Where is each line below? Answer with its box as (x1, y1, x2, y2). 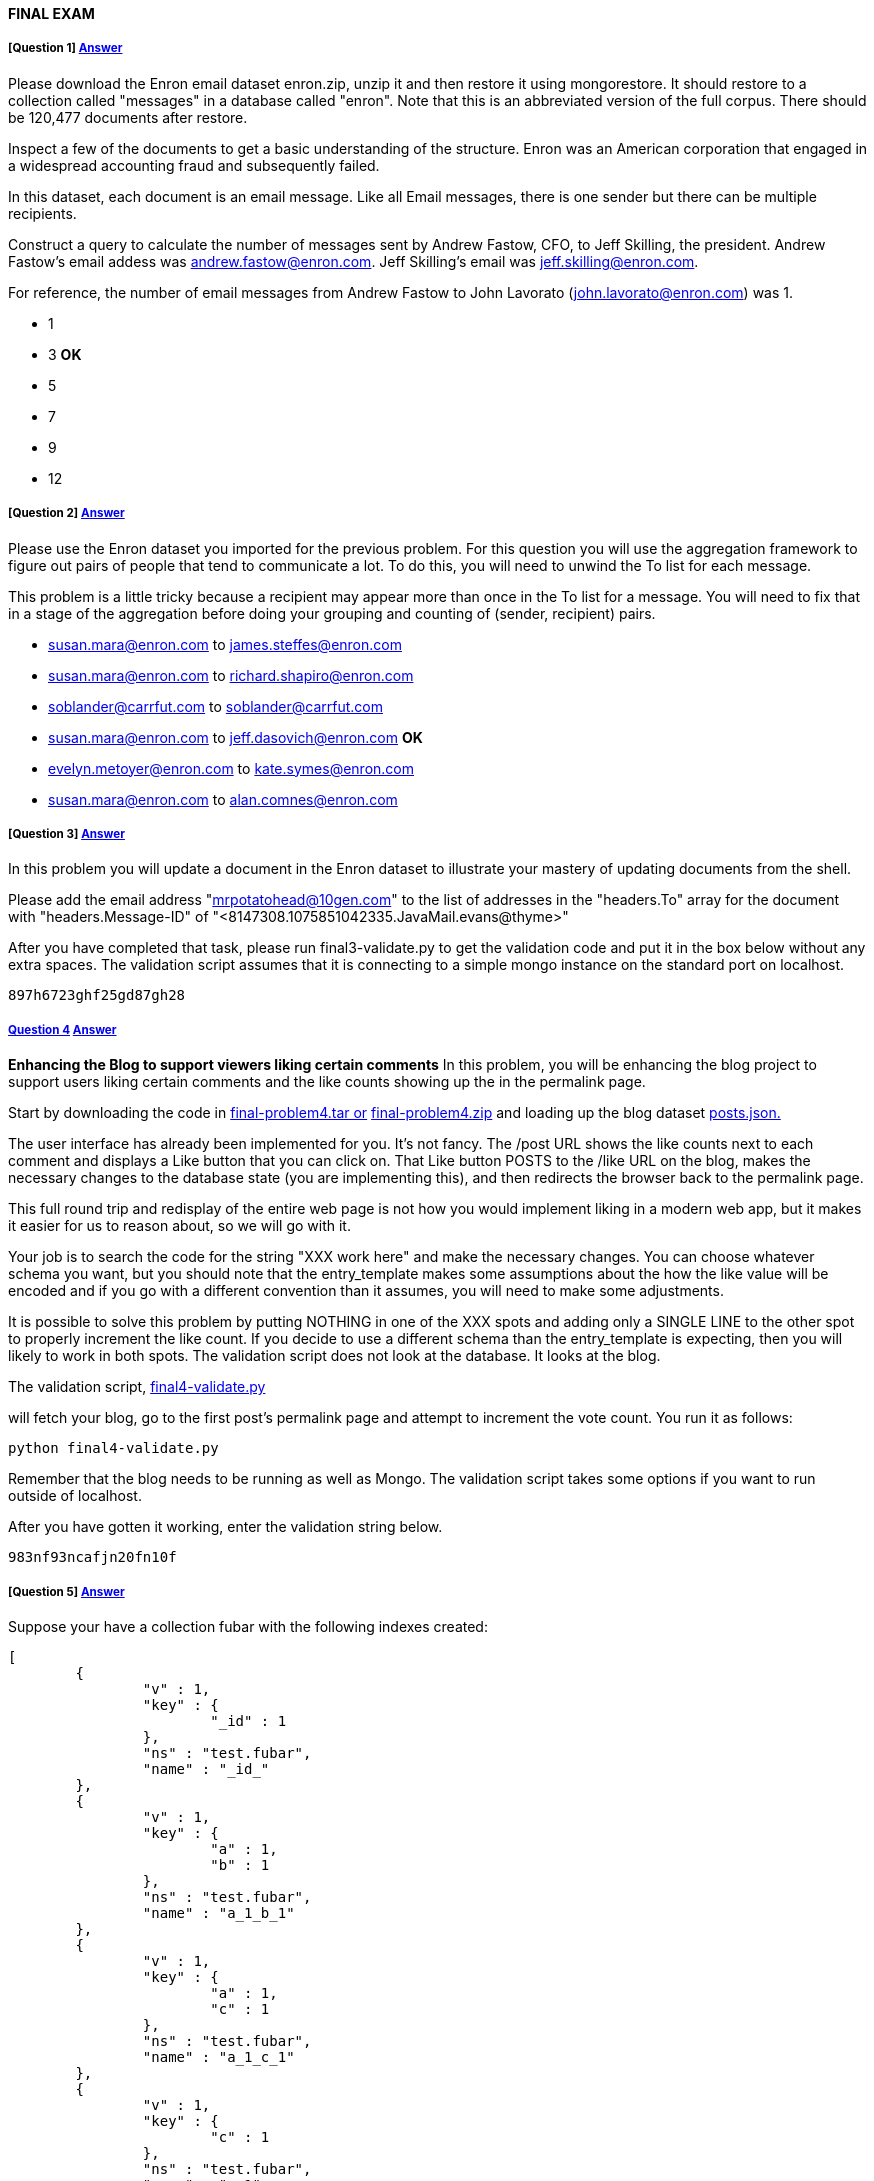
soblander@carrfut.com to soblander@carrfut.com (48, 697, 383, 715)
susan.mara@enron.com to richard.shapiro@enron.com (48, 666, 414, 684)
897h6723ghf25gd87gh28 (8, 987, 186, 1004)
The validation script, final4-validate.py (8, 1378, 266, 1396)
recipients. (8, 204, 77, 222)
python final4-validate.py (8, 1440, 219, 1457)
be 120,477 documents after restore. (8, 108, 248, 126)
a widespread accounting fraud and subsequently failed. (8, 156, 380, 174)
